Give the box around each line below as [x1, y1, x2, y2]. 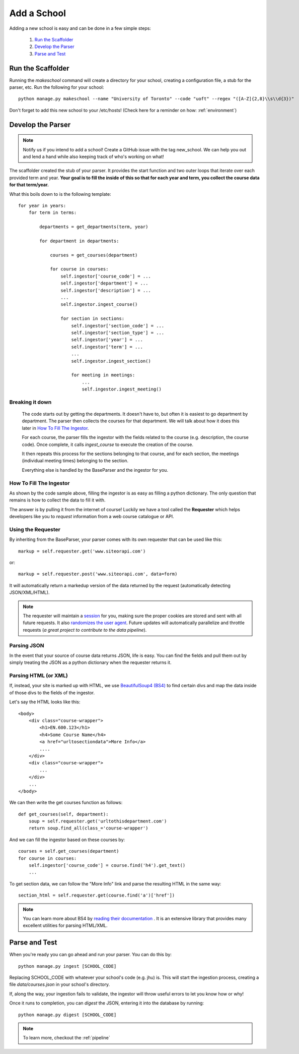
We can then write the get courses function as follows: [9, 800, 123, 806]
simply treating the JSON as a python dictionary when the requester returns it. [9, 659, 172, 665]
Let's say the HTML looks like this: [9, 699, 81, 705]
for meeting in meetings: [71, 372, 135, 378]
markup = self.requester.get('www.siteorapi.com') [18, 548, 146, 554]
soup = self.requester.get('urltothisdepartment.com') [28, 818, 167, 824]
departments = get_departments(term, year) [39, 224, 148, 230]
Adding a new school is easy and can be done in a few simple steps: [9, 25, 151, 31]
